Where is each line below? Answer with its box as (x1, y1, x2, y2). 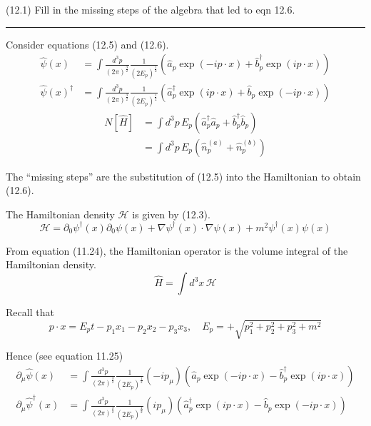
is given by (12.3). (132, 206, 210, 221)
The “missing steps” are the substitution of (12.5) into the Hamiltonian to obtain (6, 168, 361, 183)
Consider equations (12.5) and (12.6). (6, 36, 169, 51)
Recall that (6, 305, 54, 320)
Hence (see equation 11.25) (6, 348, 123, 363)
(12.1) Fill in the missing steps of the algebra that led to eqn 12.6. (6, 2, 295, 16)
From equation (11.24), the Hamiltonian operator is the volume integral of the (6, 243, 348, 258)
